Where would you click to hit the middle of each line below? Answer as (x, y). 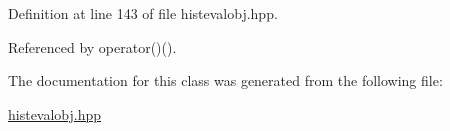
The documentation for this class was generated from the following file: (225, 80)
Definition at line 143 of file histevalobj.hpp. (143, 13)
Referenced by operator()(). (92, 46)
